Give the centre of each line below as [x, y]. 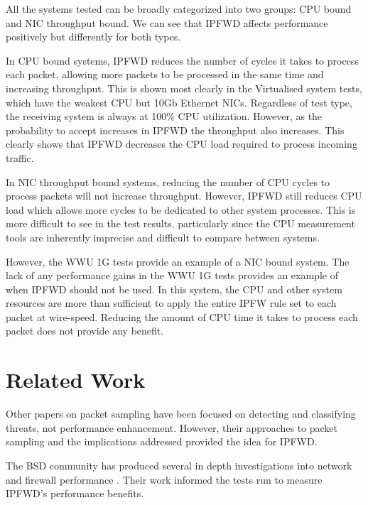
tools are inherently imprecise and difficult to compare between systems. [163, 237]
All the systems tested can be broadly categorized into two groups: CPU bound [179, 9]
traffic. [20, 157]
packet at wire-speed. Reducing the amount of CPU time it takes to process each [182, 316]
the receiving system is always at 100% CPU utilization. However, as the [164, 116]
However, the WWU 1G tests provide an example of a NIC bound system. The [178, 261]
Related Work [76, 380]
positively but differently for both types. [93, 37]
